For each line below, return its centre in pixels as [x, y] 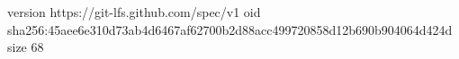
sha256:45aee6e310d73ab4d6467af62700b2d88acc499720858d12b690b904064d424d [230, 29]
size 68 [26, 47]
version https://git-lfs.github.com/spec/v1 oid [134, 12]
